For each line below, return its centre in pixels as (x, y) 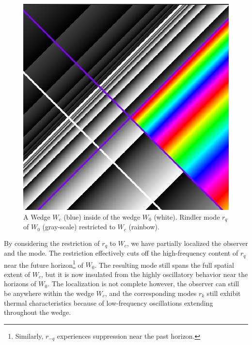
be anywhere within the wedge (49, 293)
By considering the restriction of (52, 243)
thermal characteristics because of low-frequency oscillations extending (109, 302)
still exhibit (224, 293)
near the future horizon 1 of (44, 264)
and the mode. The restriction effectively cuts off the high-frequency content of (121, 253)
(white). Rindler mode (187, 216)
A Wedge (37, 216)
